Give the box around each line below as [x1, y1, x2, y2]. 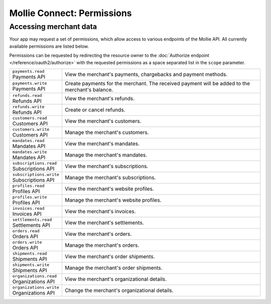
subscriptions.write [12, 172, 60, 177]
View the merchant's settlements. [64, 219, 144, 226]
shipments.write [12, 262, 50, 267]
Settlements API [12, 221, 50, 228]
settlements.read [12, 217, 52, 222]
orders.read [12, 228, 40, 233]
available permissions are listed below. [9, 43, 89, 49]
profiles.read [12, 183, 45, 188]
